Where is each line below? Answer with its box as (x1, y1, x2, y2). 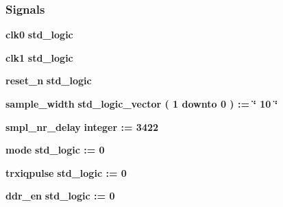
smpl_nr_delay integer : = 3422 (5, 119, 159, 134)
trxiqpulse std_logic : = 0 (5, 165, 127, 180)
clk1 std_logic (5, 50, 73, 64)
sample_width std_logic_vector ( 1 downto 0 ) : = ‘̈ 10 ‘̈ (5, 97, 278, 110)
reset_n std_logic (5, 73, 92, 88)
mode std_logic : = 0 (5, 143, 105, 157)
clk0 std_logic (5, 27, 73, 42)
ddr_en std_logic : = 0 (5, 188, 115, 203)
